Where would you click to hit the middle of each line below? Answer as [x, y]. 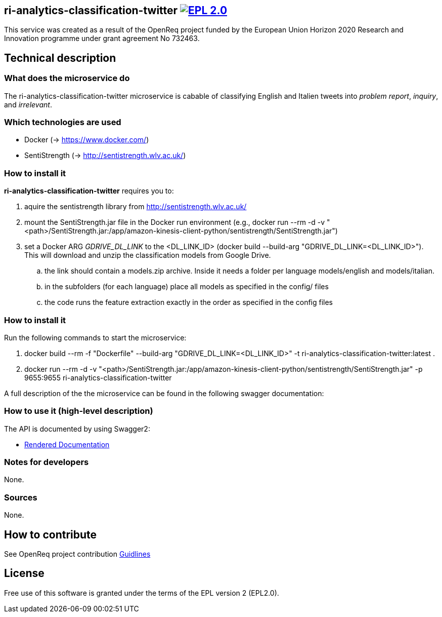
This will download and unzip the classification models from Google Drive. [148, 255]
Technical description [60, 58]
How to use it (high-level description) [79, 411]
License [24, 573]
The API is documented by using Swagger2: [77, 429]
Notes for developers [47, 462]
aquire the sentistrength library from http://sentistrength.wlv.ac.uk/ [136, 207]
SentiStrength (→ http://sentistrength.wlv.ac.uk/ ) [105, 156]
